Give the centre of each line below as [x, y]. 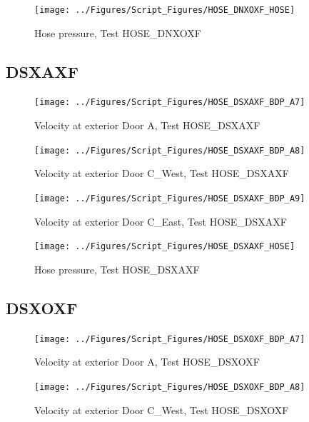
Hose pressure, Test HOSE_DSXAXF [117, 269]
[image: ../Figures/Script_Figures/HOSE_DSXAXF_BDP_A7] [170, 102]
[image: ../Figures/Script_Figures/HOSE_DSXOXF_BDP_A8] [170, 387]
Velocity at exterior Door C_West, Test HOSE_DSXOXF [162, 410]
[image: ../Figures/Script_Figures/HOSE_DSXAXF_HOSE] [165, 247]
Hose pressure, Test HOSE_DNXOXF [118, 32]
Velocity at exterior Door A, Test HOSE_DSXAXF [147, 125]
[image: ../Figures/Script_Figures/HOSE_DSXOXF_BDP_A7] [170, 339]
